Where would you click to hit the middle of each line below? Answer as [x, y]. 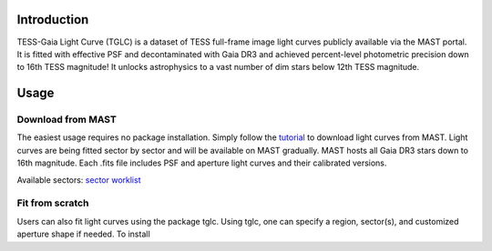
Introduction [53, 20]
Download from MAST [67, 120]
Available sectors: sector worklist [79, 180]
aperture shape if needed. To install [83, 234]
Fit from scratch [53, 203]
